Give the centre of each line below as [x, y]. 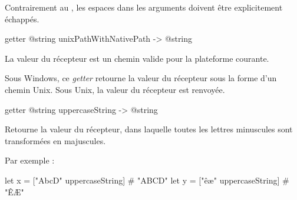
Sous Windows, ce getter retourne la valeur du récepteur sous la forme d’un [141, 78]
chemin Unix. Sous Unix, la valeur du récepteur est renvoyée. [115, 89]
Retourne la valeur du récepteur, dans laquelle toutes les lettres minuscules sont [149, 129]
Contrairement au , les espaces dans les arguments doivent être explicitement [144, 7]
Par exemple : [30, 160]
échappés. [22, 19]
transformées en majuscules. [55, 140]
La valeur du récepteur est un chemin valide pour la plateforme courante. [137, 58]
